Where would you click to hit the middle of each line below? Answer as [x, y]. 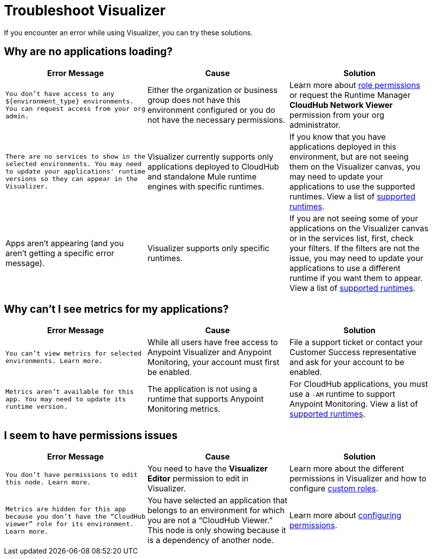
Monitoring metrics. [184, 409]
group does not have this [194, 100]
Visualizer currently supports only [210, 156]
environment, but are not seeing [349, 156]
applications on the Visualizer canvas [359, 228]
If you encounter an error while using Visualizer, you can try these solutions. [128, 32]
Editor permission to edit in [198, 479]
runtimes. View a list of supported [352, 196]
